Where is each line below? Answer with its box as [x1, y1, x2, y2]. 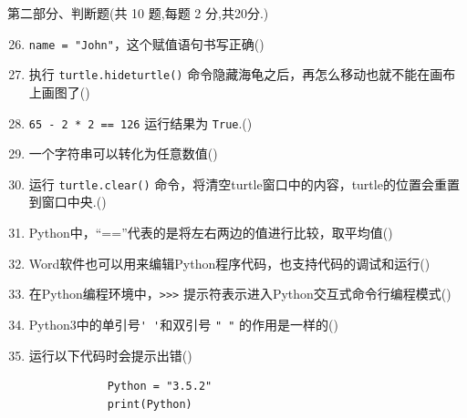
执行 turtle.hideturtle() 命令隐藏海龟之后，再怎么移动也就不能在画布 [28, 65, 456, 84]
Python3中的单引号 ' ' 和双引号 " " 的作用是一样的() [28, 314, 338, 333]
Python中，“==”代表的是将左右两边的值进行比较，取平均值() [28, 223, 393, 241]
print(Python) [107, 397, 192, 411]
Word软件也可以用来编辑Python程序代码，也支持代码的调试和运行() [28, 253, 431, 272]
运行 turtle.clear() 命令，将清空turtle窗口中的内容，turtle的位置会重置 [28, 174, 460, 193]
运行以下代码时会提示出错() [28, 345, 192, 364]
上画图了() [28, 82, 90, 101]
